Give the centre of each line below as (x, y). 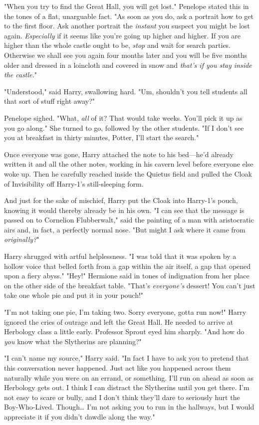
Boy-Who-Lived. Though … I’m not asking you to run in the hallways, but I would (129, 407)
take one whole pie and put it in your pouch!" (74, 295)
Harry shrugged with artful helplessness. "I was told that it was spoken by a (120, 256)
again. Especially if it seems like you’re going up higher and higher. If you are (123, 35)
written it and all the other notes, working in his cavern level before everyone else (129, 164)
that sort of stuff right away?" (50, 101)
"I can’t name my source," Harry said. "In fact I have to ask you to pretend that (127, 358)
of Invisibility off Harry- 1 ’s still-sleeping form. (74, 183)
